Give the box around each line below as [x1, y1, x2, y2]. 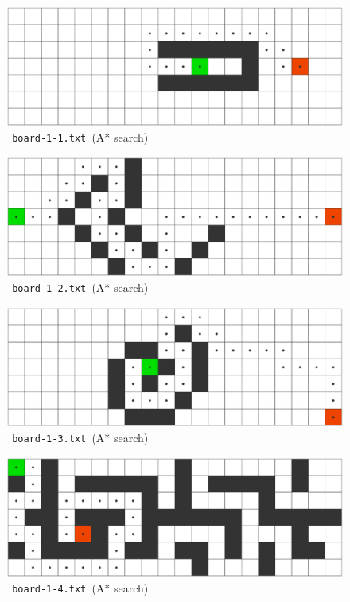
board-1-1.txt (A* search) [12, 129, 149, 146]
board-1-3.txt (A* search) [12, 429, 149, 446]
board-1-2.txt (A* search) [12, 279, 149, 296]
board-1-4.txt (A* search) [12, 580, 149, 596]
